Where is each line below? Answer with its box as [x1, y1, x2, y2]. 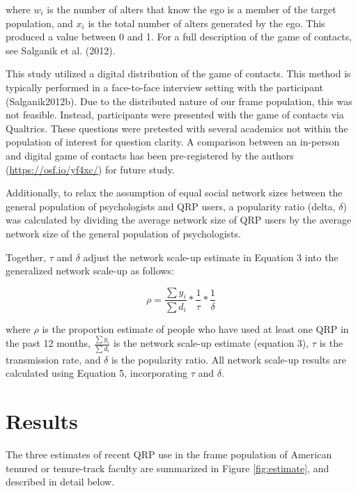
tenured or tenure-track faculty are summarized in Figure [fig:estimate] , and [6, 460, 329, 475]
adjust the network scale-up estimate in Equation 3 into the [83, 249, 338, 264]
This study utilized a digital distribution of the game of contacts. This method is [6, 66, 351, 81]
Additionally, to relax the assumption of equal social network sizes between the [6, 185, 343, 200]
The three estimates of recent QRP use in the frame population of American [6, 447, 332, 461]
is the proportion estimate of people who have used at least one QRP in [42, 321, 349, 336]
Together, [6, 249, 46, 264]
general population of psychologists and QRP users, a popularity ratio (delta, [6, 198, 336, 213]
